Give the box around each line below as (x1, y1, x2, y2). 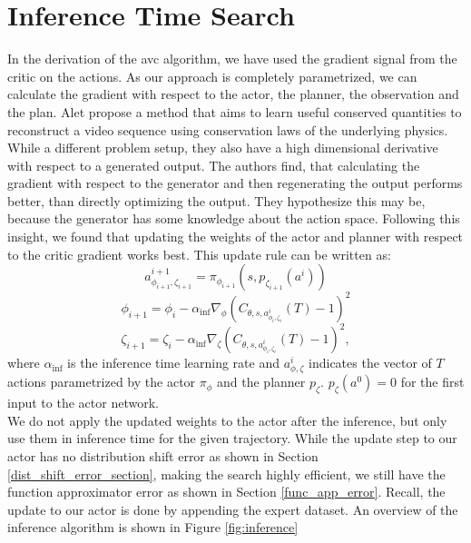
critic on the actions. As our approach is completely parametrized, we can (7, 66, 417, 85)
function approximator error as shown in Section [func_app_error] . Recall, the (7, 482, 446, 501)
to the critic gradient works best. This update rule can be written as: (7, 244, 391, 263)
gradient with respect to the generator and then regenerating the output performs (7, 173, 463, 193)
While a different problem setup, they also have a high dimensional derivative (7, 138, 438, 157)
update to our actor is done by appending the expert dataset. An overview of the (7, 499, 458, 518)
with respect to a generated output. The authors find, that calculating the (7, 155, 420, 174)
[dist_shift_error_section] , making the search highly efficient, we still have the (7, 464, 446, 483)
